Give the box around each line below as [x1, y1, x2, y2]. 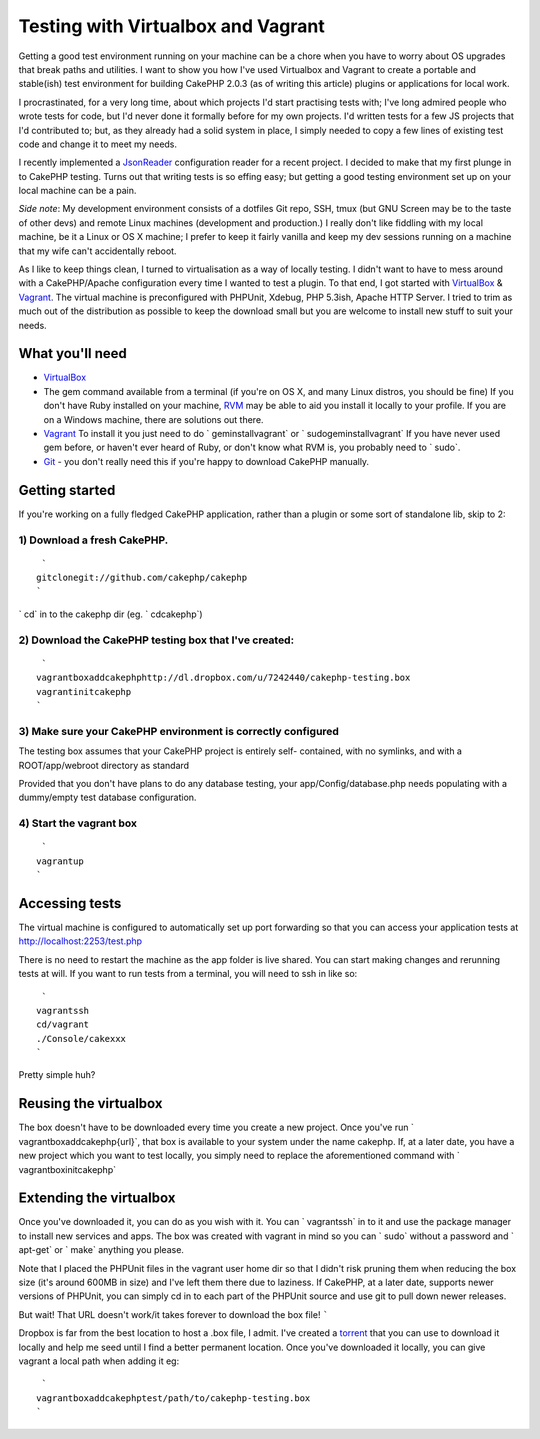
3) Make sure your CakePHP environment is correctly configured [18, 724, 340, 738]
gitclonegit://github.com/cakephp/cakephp [36, 572, 248, 584]
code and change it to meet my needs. [18, 138, 178, 150]
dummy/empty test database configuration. [18, 791, 197, 804]
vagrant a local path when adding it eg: [18, 1355, 180, 1367]
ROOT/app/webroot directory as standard [18, 759, 190, 771]
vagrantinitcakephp [36, 686, 132, 697]
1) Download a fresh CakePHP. [18, 533, 169, 547]
